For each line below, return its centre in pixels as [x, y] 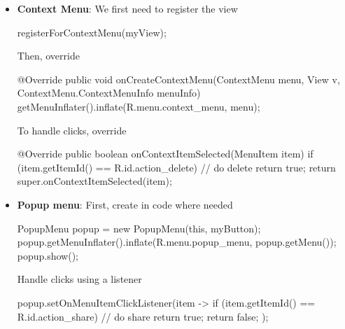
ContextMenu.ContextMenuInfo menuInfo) [109, 93]
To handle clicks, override [72, 130]
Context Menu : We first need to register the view [127, 8]
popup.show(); [48, 255]
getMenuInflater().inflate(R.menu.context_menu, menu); [139, 106]
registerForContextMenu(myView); [92, 32]
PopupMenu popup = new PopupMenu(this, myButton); [139, 228]
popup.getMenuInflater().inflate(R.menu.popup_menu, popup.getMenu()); [177, 242]
